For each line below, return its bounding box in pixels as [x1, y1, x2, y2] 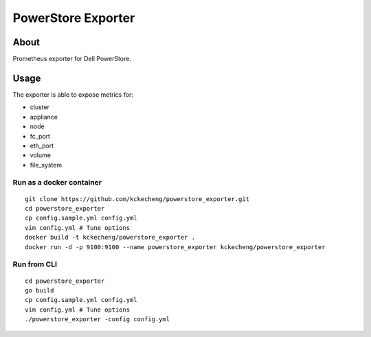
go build [25, 286, 54, 294]
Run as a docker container [12, 178, 102, 187]
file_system [30, 161, 63, 169]
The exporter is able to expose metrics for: [12, 90, 134, 99]
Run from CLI [12, 259, 58, 269]
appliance [30, 113, 58, 121]
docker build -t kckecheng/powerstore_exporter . [25, 233, 196, 242]
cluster [30, 103, 49, 111]
